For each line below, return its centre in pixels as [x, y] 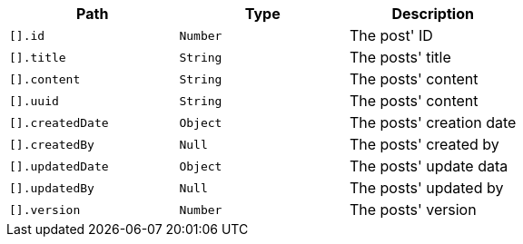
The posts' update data [429, 166]
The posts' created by [424, 144]
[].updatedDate [59, 166]
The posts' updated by [426, 188]
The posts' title [400, 57]
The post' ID [391, 35]
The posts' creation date [433, 122]
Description [433, 14]
